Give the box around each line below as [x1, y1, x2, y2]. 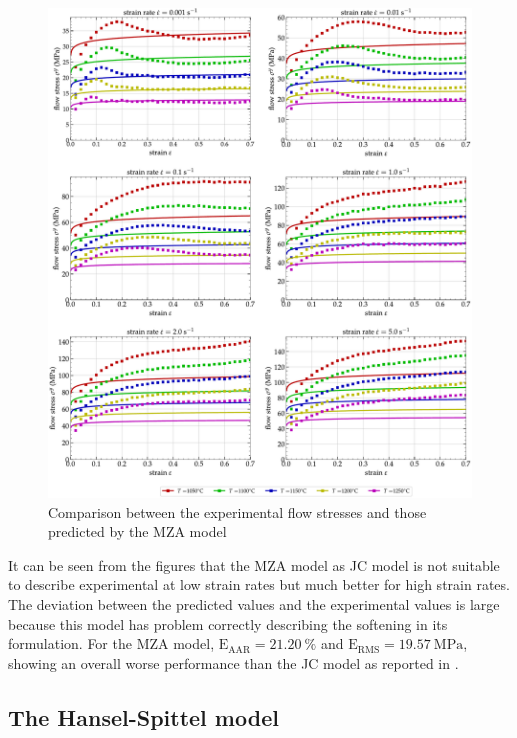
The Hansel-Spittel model [8, 701, 279, 732]
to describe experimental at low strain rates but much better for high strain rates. [8, 574, 510, 595]
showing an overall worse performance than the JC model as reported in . [8, 652, 459, 673]
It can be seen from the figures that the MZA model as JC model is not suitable [8, 554, 500, 575]
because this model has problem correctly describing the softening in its [8, 613, 448, 634]
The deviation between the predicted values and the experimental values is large [8, 594, 500, 614]
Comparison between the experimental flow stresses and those [48, 501, 427, 522]
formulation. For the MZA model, [8, 633, 215, 654]
